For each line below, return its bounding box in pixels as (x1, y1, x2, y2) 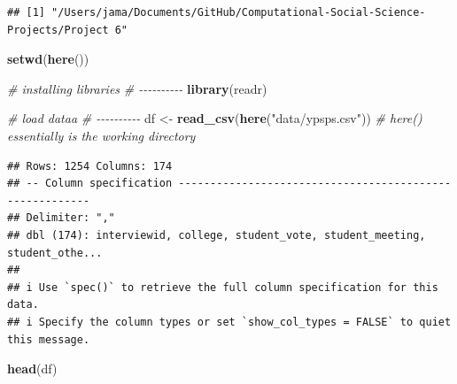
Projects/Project (7, 23, 109, 36)
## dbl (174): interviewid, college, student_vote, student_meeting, (7, 228, 426, 242)
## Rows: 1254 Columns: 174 (7, 159, 173, 173)
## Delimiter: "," (7, 211, 115, 225)
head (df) (7, 359, 58, 378)
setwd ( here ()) (7, 50, 89, 68)
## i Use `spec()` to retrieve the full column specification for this (7, 280, 438, 294)
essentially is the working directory (7, 126, 196, 144)
